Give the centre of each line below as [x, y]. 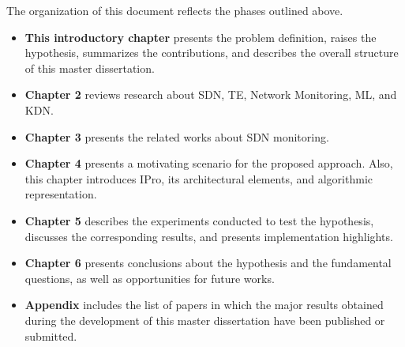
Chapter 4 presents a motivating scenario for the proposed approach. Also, [209, 163]
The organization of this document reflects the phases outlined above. [175, 10]
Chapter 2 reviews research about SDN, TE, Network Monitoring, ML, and [211, 94]
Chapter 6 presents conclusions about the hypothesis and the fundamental [208, 263]
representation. [61, 194]
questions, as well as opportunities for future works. [150, 278]
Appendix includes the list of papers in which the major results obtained [204, 305]
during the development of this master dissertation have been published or [205, 320]
